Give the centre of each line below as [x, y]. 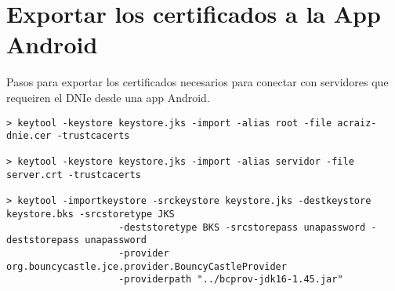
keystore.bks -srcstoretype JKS [91, 215]
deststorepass [43, 240]
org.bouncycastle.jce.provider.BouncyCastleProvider [147, 266]
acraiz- [357, 123]
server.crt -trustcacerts [74, 175]
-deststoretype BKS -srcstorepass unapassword [242, 227]
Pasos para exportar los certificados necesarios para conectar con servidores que [197, 82]
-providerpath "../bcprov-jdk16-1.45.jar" [231, 280]
